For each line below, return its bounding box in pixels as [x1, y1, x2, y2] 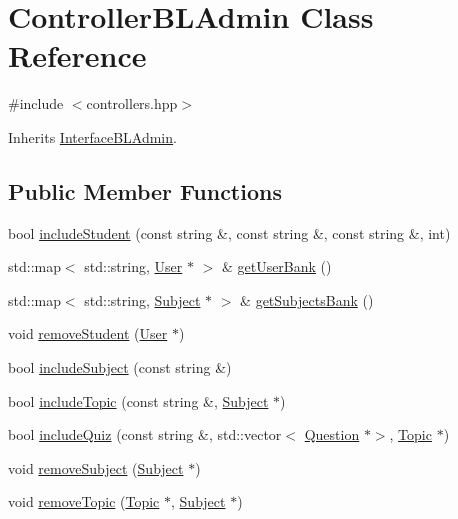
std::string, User [84, 256, 183, 277]
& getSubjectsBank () [240, 289, 374, 310]
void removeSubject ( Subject [8, 457, 184, 478]
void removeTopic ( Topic [8, 491, 160, 512]
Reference [8, 35, 147, 76]
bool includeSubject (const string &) [8, 357, 232, 378]
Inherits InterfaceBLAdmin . [8, 126, 177, 147]
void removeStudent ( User [8, 323, 168, 344]
